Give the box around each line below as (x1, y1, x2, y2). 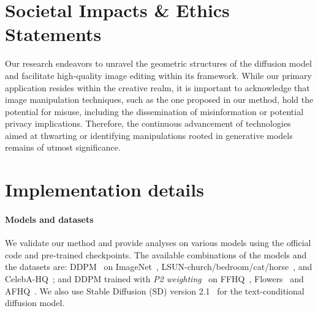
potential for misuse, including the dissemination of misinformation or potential (5, 105, 304, 118)
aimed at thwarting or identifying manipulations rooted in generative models (5, 129, 293, 141)
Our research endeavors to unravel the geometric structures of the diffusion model (5, 57, 312, 70)
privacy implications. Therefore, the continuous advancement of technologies (5, 117, 291, 130)
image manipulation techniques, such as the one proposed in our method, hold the (5, 93, 314, 106)
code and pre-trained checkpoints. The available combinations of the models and (5, 248, 307, 261)
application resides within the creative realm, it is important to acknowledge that (5, 81, 310, 94)
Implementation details (5, 177, 204, 202)
